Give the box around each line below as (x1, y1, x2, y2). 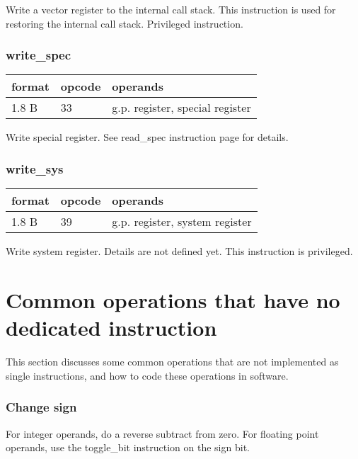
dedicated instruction (6, 313, 217, 342)
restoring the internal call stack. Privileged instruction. (6, 16, 243, 30)
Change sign (6, 398, 77, 416)
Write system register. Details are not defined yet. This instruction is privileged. (6, 244, 353, 259)
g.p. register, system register (112, 213, 252, 230)
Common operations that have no (6, 285, 340, 314)
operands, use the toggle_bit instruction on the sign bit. (6, 440, 250, 455)
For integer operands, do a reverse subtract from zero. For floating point (6, 426, 319, 441)
